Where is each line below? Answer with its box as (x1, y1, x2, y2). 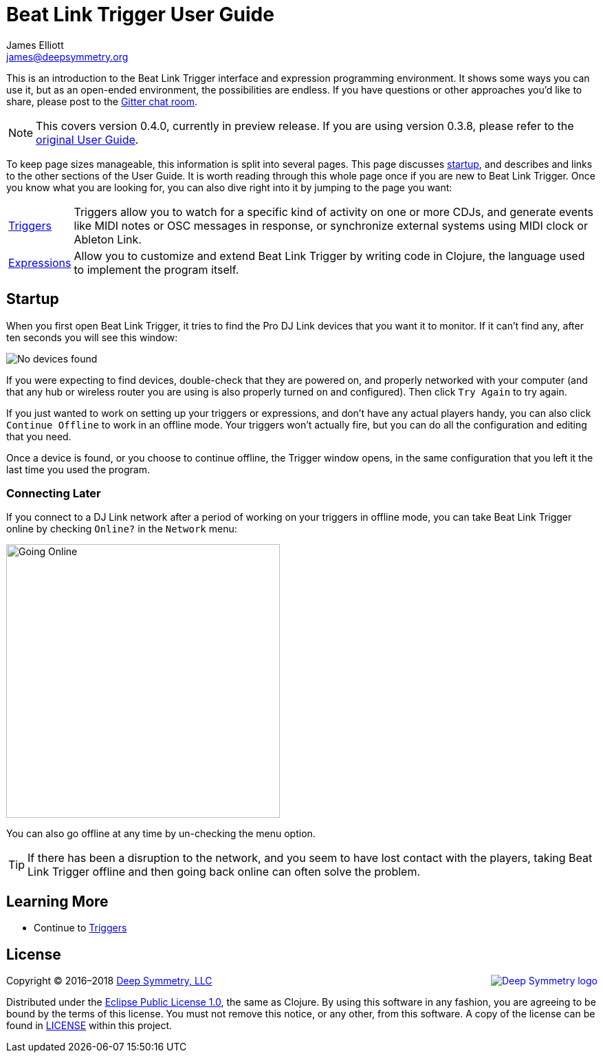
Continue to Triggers (34, 922, 127, 934)
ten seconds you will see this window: (6, 331, 178, 343)
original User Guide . (36, 132, 139, 147)
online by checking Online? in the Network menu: (6, 523, 237, 535)
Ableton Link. (74, 232, 142, 246)
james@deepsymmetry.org (6, 50, 129, 63)
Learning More (6, 892, 109, 910)
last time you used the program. (6, 463, 151, 475)
